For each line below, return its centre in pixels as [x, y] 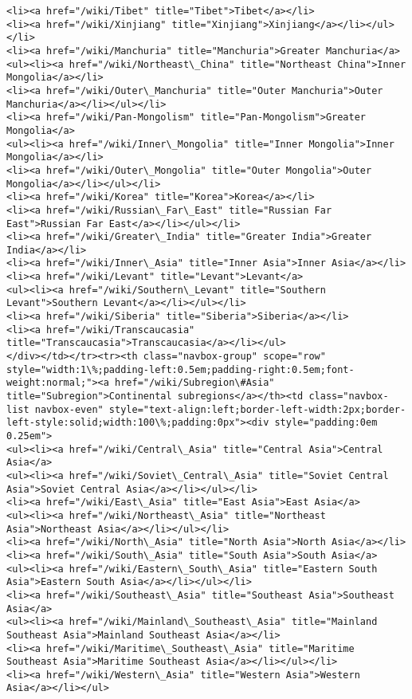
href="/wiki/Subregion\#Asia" [195, 383]
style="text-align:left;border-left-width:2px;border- [257, 409]
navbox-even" [69, 409]
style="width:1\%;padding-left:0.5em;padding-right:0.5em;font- [180, 369]
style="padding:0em [326, 423]
